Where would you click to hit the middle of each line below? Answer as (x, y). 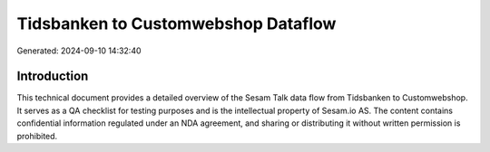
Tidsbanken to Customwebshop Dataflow (176, 24)
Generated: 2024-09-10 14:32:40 (79, 51)
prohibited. (37, 136)
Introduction (53, 76)
